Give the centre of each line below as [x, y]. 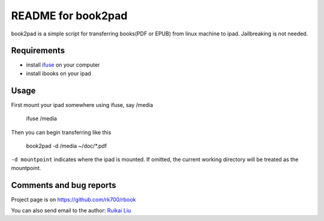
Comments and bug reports [64, 185]
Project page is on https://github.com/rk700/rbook [73, 199]
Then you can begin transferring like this [61, 132]
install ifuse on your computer [63, 65]
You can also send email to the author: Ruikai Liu [71, 210]
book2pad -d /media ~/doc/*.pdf [67, 146]
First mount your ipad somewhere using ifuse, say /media [82, 104]
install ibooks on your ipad [58, 73]
